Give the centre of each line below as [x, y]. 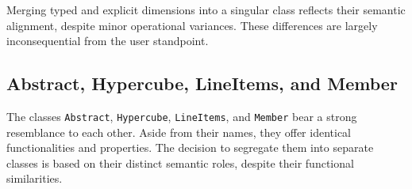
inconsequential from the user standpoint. [108, 41]
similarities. [35, 178]
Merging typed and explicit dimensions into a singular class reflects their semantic [206, 9]
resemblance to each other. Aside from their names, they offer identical [179, 132]
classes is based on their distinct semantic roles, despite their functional [180, 163]
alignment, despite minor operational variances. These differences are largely [192, 25]
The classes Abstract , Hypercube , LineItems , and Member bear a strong [182, 116]
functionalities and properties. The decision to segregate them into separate [190, 147]
